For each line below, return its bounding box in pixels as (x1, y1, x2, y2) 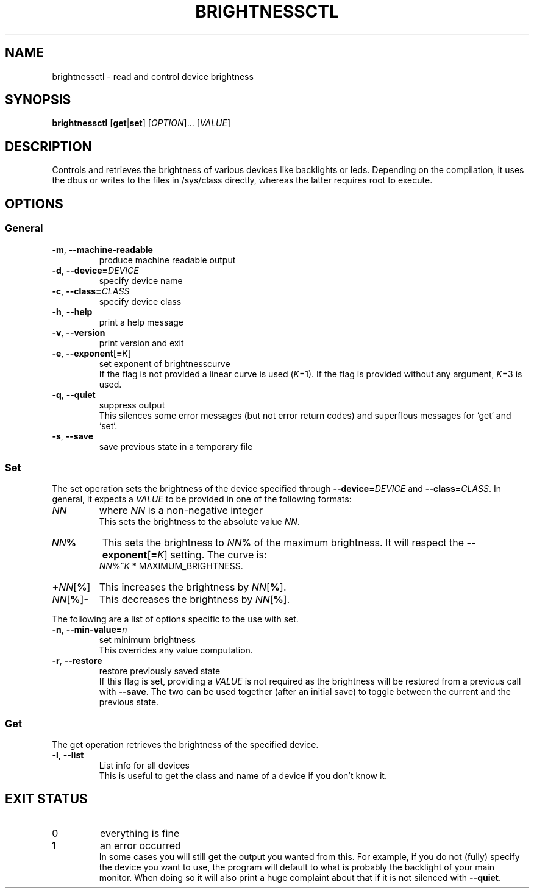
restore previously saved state (99, 666, 221, 677)
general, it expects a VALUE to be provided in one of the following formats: (52, 494, 352, 505)
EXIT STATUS (5, 791, 88, 807)
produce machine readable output (99, 254, 236, 265)
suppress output (99, 399, 165, 410)
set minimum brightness (99, 635, 196, 646)
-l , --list (52, 750, 84, 760)
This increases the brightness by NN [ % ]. (99, 581, 287, 594)
